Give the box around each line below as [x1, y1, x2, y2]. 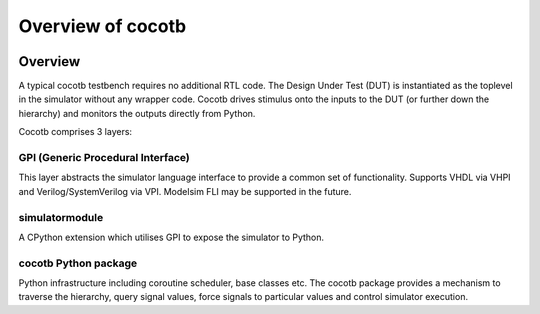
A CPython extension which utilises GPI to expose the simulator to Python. [18, 231, 325, 243]
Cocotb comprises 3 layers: [18, 126, 133, 138]
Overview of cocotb [18, 15, 187, 37]
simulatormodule [18, 210, 104, 224]
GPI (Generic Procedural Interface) [18, 151, 190, 164]
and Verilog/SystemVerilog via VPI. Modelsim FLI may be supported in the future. [18, 185, 352, 197]
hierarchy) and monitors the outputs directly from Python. [18, 107, 256, 119]
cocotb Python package [18, 256, 138, 270]
